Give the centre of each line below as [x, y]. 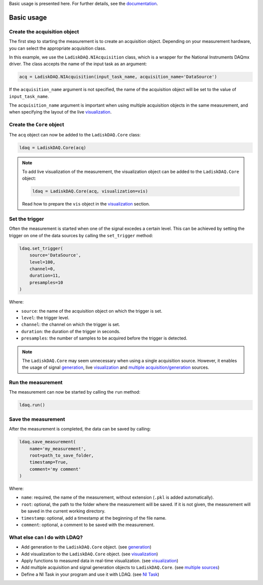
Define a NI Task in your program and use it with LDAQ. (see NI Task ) [90, 574]
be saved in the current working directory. [63, 511]
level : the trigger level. [45, 318]
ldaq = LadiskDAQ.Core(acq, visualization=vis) [90, 191]
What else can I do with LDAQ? [46, 537]
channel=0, [42, 269]
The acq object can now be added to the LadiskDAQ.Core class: [75, 134]
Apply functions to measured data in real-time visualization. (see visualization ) [100, 561]
